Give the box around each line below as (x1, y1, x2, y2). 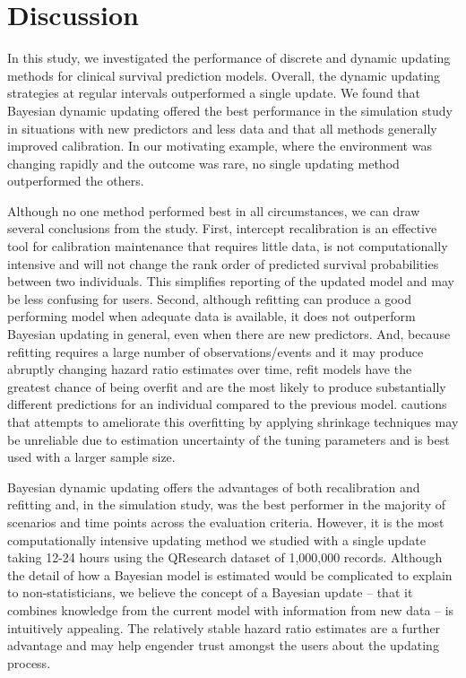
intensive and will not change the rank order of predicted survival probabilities (7, 254, 439, 273)
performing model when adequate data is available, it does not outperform (7, 307, 416, 326)
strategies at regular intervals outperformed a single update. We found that (7, 83, 421, 102)
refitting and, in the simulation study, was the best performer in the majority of (7, 495, 445, 514)
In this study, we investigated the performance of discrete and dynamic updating (7, 48, 451, 67)
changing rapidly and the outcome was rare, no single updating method (7, 153, 400, 172)
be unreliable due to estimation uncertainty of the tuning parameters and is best (7, 430, 450, 448)
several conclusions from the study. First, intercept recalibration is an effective (7, 219, 437, 238)
